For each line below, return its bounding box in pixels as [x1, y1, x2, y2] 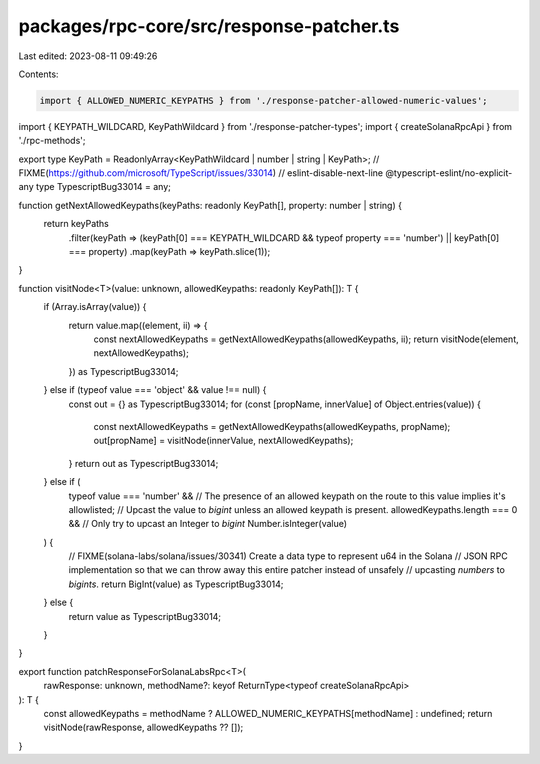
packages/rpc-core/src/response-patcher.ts [18, 15, 400, 37]
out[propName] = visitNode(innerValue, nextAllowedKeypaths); [93, 435, 354, 447]
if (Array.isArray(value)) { [43, 301, 147, 313]
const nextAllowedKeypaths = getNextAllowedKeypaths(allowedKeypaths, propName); [93, 420, 451, 432]
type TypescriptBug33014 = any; [35, 181, 172, 193]
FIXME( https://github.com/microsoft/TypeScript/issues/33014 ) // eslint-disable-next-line [18, 167, 384, 179]
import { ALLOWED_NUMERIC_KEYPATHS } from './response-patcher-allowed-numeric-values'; [39, 95, 489, 106]
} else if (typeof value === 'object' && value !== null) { [43, 384, 267, 396]
